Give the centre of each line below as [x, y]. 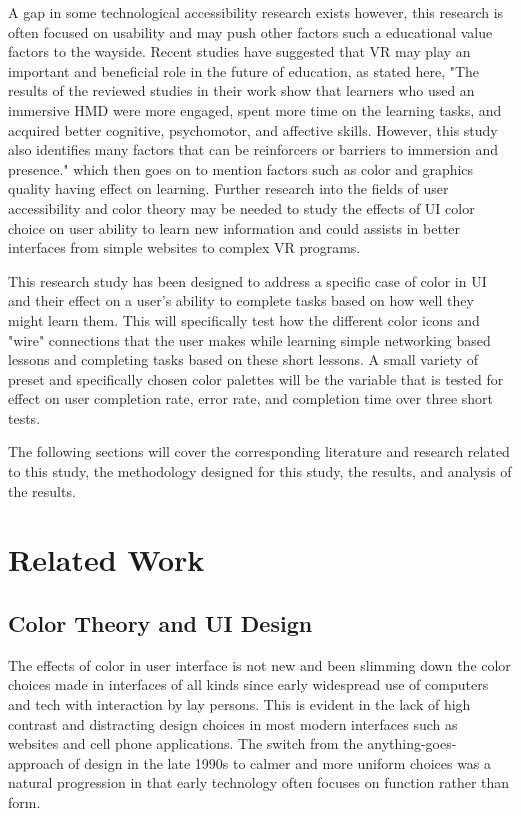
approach [36, 762]
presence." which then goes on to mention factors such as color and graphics [241, 168]
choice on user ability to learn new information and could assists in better [234, 227]
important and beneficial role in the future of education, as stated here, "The [244, 70]
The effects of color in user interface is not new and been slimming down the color [259, 664]
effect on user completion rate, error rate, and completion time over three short [251, 398]
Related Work [106, 559]
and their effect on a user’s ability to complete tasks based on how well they [241, 300]
